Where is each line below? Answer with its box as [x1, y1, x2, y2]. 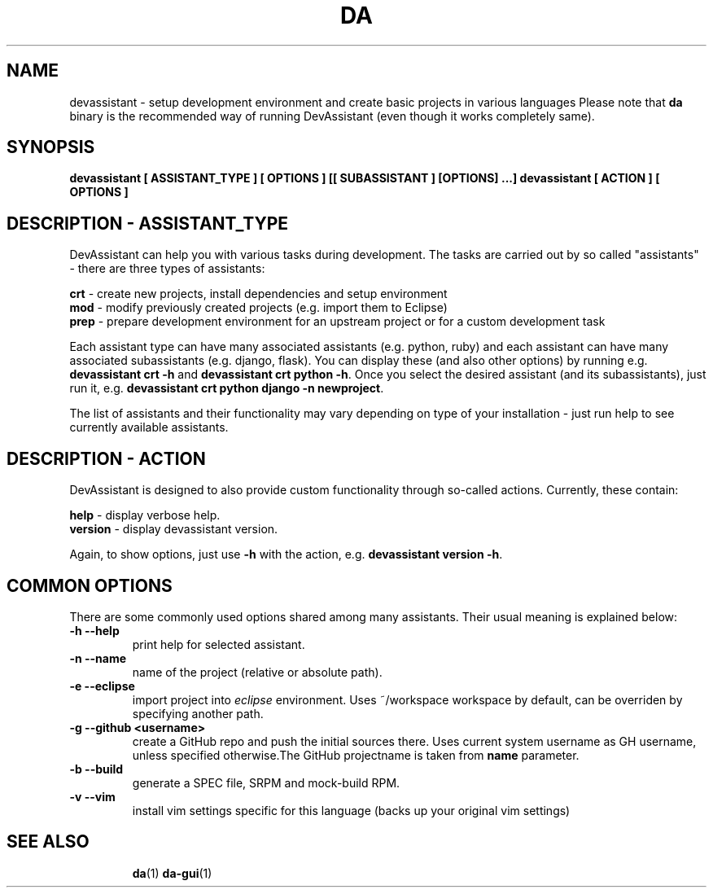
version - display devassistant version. [69, 522, 278, 537]
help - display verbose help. [69, 508, 221, 523]
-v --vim [69, 789, 116, 804]
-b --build [69, 761, 124, 776]
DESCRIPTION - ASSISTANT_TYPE [7, 213, 289, 234]
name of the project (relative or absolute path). [132, 664, 383, 679]
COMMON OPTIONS [7, 575, 173, 596]
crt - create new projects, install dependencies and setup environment [69, 287, 448, 301]
